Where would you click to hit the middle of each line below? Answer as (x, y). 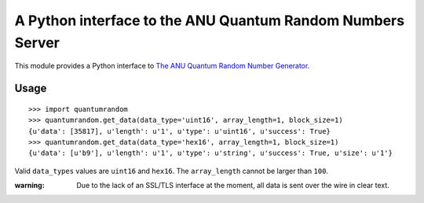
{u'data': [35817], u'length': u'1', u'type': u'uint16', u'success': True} (180, 131)
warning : (29, 186)
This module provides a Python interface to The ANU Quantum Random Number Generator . (162, 66)
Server (37, 42)
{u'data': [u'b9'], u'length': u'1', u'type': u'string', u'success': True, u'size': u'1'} (210, 153)
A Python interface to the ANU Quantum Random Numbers (209, 20)
